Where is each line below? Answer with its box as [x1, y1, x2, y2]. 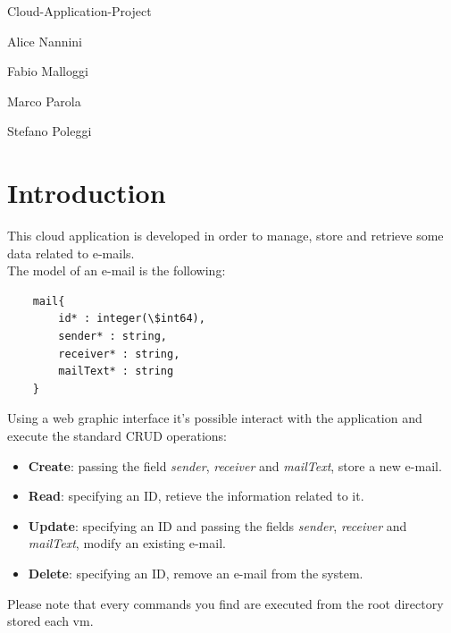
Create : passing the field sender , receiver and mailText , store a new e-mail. [28, 456, 442, 475]
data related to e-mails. [7, 243, 135, 262]
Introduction [7, 174, 166, 211]
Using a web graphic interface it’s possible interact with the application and [7, 409, 422, 427]
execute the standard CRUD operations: [7, 426, 228, 445]
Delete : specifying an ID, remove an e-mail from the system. [28, 564, 363, 582]
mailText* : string [58, 365, 174, 378]
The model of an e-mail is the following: [7, 261, 226, 280]
